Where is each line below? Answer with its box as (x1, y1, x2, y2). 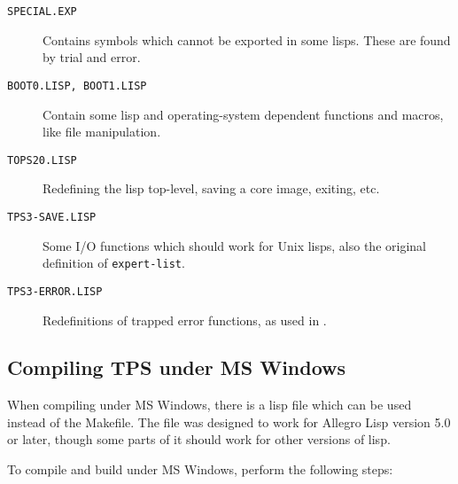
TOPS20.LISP (7, 153, 77, 167)
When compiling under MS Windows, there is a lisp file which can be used (7, 395, 412, 414)
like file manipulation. (43, 122, 161, 141)
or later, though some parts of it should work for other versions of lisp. (7, 430, 391, 449)
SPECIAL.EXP (7, 5, 77, 18)
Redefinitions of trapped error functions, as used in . (43, 310, 327, 329)
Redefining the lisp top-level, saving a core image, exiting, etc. (43, 179, 380, 198)
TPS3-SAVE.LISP (7, 210, 97, 223)
